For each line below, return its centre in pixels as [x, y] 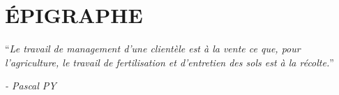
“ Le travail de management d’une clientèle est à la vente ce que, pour [153, 49]
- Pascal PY [31, 86]
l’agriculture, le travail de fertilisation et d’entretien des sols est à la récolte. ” [169, 62]
